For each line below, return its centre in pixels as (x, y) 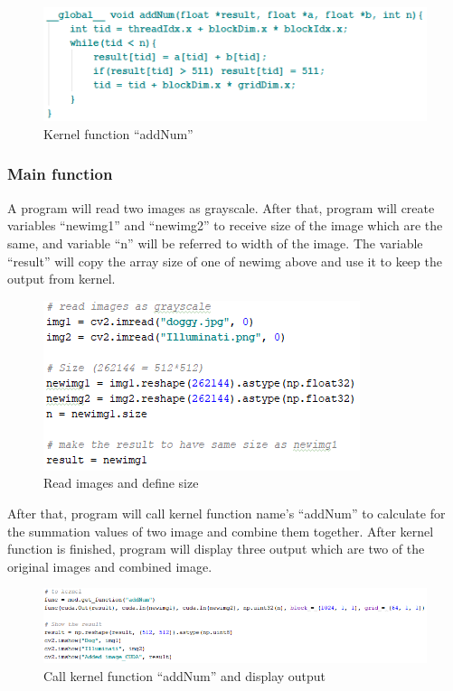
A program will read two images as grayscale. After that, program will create (221, 207)
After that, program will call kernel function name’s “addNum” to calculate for (226, 513)
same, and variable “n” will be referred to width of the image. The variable (215, 243)
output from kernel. (61, 279)
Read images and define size (121, 483)
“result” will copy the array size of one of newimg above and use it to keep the (225, 261)
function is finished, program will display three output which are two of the (216, 549)
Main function (60, 174)
